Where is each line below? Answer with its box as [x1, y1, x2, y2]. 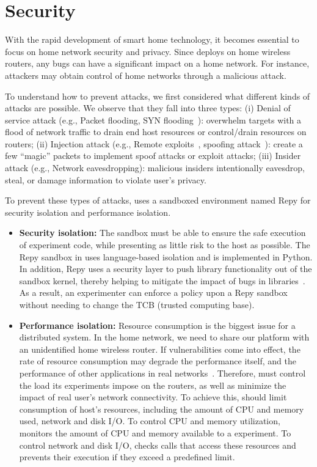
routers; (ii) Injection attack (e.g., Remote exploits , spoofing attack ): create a [5, 137, 303, 150]
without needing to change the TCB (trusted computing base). [19, 298, 255, 311]
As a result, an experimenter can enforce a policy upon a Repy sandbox [19, 286, 288, 299]
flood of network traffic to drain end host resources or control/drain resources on [5, 125, 307, 138]
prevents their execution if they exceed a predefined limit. [19, 450, 235, 463]
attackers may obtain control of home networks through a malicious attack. [5, 68, 286, 81]
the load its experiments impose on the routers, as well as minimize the [19, 378, 286, 391]
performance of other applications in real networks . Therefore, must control [19, 366, 306, 379]
